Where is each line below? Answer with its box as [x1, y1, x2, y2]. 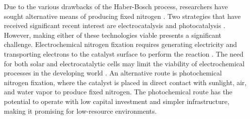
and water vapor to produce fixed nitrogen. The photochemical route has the [4, 87, 233, 97]
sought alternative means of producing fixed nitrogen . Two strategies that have [4, 11, 241, 21]
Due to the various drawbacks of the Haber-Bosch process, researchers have [4, 1, 228, 11]
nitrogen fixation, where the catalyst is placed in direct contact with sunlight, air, [4, 77, 247, 87]
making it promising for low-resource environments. [4, 105, 157, 116]
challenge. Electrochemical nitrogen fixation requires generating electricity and [4, 39, 237, 49]
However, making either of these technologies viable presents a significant [4, 30, 222, 40]
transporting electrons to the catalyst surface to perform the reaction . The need [4, 48, 244, 59]
